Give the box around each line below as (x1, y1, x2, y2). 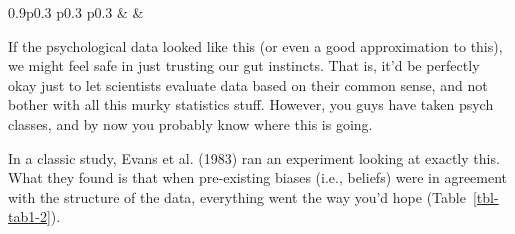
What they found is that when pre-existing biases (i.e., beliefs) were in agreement (8, 167, 508, 188)
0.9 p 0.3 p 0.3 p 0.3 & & (8, 2, 144, 22)
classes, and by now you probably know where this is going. (8, 113, 373, 134)
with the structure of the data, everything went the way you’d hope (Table (8, 186, 466, 207)
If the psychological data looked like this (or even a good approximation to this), (8, 35, 503, 56)
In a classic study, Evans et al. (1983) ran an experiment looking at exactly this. (8, 147, 500, 168)
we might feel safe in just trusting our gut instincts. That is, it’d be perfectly (8, 55, 480, 76)
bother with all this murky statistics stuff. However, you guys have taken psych (8, 94, 494, 115)
